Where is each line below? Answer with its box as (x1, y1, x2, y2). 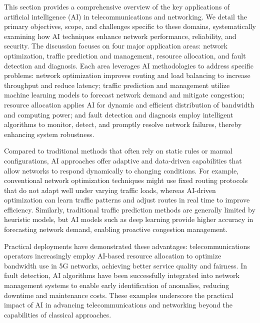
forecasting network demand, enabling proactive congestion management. (4, 224, 228, 234)
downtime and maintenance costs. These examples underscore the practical (4, 289, 233, 300)
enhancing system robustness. (4, 128, 94, 139)
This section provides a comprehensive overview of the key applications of (4, 1, 230, 11)
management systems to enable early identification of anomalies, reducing (4, 280, 229, 290)
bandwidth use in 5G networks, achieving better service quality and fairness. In (4, 260, 247, 270)
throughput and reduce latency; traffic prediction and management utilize (4, 79, 230, 90)
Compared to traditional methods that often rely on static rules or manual (4, 145, 233, 156)
